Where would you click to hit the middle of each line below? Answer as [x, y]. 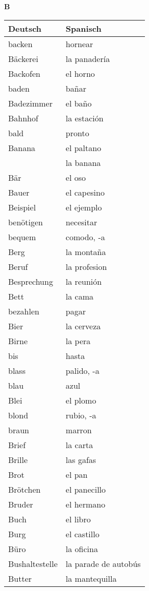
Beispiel [22, 207]
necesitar [81, 222]
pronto [77, 133]
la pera [78, 341]
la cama [80, 296]
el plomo [81, 400]
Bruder [21, 504]
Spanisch [83, 28]
